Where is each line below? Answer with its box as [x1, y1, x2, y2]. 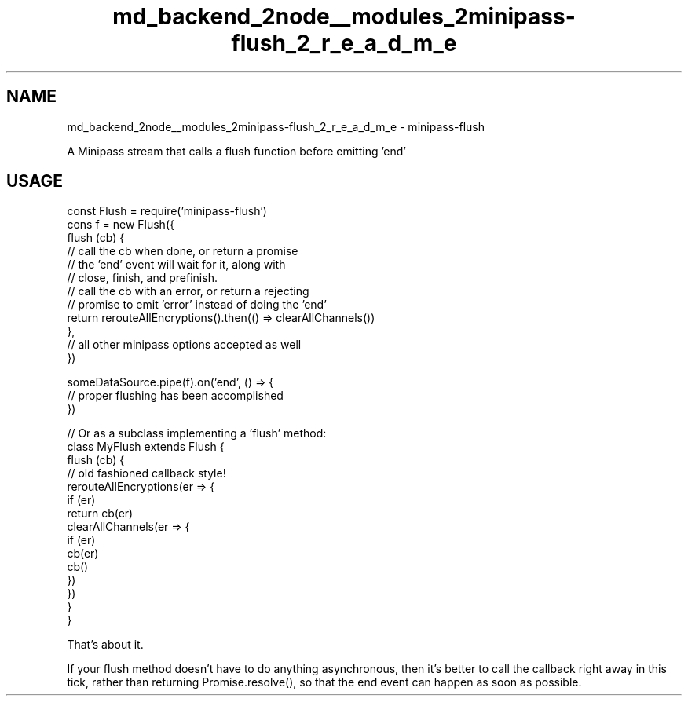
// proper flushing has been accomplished [67, 389, 284, 403]
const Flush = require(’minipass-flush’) [67, 204, 267, 218]
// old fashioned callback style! [67, 466, 226, 481]
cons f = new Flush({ [67, 218, 174, 232]
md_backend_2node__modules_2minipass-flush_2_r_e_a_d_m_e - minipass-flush [67, 119, 485, 133]
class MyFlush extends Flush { [67, 440, 225, 454]
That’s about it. [67, 638, 144, 652]
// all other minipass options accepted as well [67, 338, 302, 352]
